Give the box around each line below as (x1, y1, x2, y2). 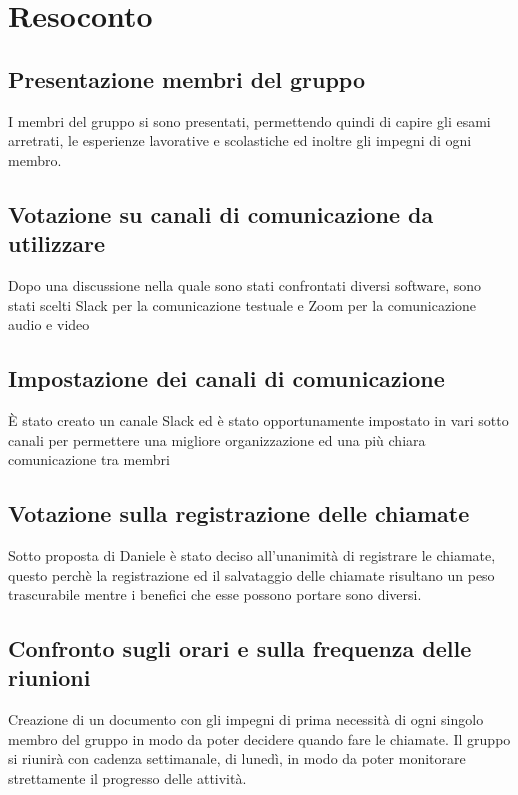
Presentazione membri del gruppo (8, 63, 366, 94)
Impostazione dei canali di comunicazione (8, 363, 445, 394)
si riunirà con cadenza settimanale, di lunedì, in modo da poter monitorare (8, 748, 466, 769)
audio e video (8, 314, 90, 335)
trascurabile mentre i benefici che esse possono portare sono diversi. (8, 584, 422, 605)
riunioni (8, 662, 91, 693)
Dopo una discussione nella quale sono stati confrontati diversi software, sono (8, 274, 482, 295)
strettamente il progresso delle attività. (8, 768, 247, 789)
